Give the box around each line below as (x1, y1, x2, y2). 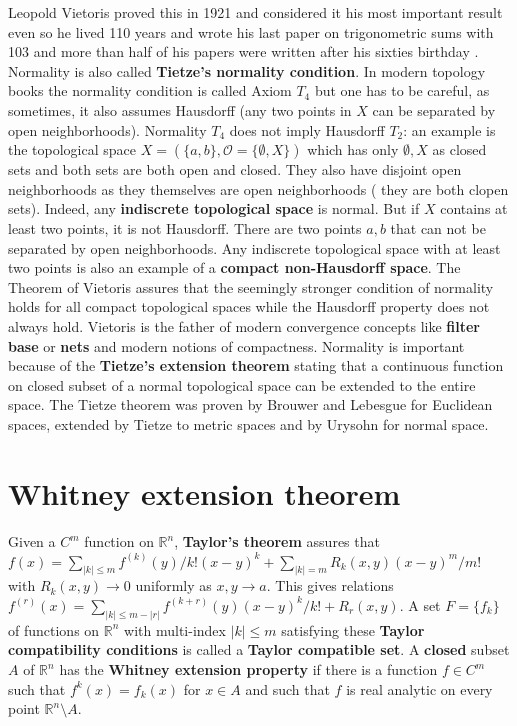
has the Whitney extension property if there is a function (59, 659, 438, 680)
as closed (432, 139, 487, 160)
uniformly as (135, 575, 212, 596)
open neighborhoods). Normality (8, 119, 207, 140)
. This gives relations (266, 575, 394, 596)
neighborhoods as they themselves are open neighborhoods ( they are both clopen (8, 178, 509, 199)
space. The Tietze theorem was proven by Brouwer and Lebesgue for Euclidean (8, 394, 493, 415)
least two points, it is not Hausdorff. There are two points (8, 217, 362, 238)
